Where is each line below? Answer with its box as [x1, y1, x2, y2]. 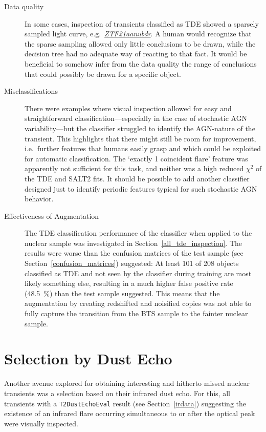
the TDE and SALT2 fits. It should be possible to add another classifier [25, 173, 250, 183]
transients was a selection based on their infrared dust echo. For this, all [4, 387, 230, 398]
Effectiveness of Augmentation [4, 210, 99, 221]
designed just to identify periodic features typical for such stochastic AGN [25, 183, 257, 194]
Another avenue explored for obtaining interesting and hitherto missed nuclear [4, 378, 250, 388]
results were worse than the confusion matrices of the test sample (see [25, 248, 243, 258]
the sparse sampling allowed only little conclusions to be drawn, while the [25, 38, 256, 49]
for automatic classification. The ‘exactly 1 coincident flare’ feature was [25, 153, 248, 163]
